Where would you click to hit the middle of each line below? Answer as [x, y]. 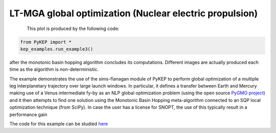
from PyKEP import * [46, 42]
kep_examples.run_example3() [57, 49]
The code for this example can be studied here [59, 124]
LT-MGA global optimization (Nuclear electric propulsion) [134, 13]
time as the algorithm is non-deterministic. [54, 69]
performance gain [28, 114]
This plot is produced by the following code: [73, 29]
